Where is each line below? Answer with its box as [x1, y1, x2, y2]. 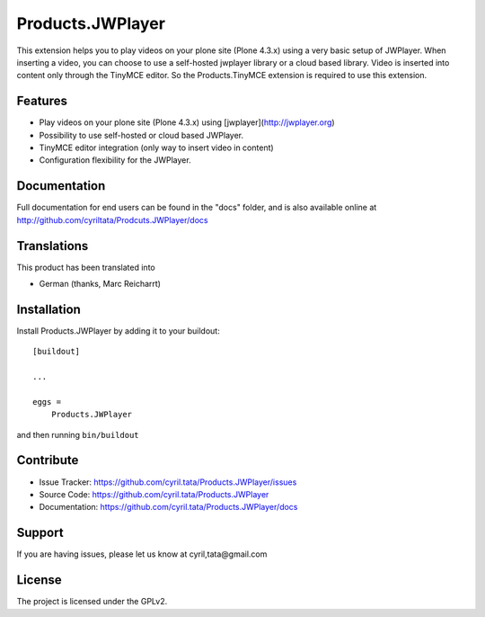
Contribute [16, 452, 79, 468]
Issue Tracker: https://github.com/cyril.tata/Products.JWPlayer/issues [39, 477, 297, 487]
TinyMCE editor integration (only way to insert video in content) [39, 142, 274, 153]
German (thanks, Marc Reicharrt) [39, 279, 162, 289]
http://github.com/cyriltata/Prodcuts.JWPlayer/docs [16, 214, 208, 225]
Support [16, 525, 64, 541]
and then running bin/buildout [16, 429, 139, 440]
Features [16, 94, 67, 109]
